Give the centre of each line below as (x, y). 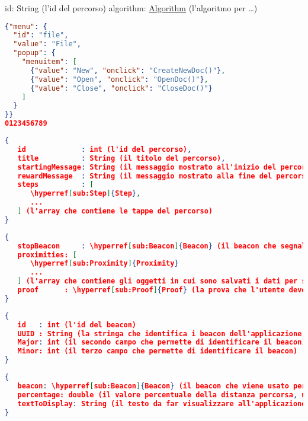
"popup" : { (34, 53)
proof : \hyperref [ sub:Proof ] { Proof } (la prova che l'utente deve (162, 290)
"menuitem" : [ (49, 62)
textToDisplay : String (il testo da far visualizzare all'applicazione (162, 404)
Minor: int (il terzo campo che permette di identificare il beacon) (158, 351)
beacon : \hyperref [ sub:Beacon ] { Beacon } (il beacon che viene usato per (162, 386)
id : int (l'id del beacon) (77, 325)
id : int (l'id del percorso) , (105, 149)
